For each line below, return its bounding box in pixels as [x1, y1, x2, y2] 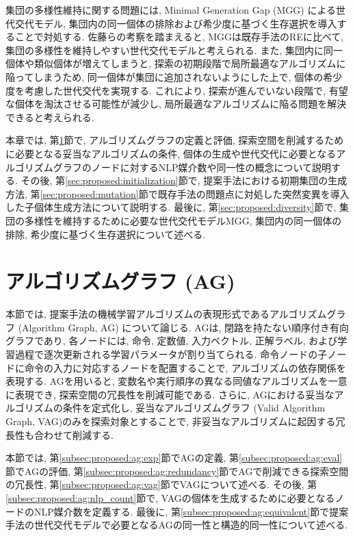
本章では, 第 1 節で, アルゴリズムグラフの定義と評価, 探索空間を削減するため [5, 133, 344, 147]
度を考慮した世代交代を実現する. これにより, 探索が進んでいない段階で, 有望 [5, 83, 348, 97]
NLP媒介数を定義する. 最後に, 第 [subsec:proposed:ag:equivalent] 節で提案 [34, 504, 349, 518]
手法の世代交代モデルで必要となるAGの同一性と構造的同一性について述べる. [5, 518, 348, 532]
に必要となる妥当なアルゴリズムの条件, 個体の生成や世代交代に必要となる [5, 146, 337, 160]
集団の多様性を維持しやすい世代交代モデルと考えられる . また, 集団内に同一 [5, 42, 343, 57]
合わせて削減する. [34, 427, 114, 442]
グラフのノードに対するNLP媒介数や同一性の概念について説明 [53, 159, 332, 174]
